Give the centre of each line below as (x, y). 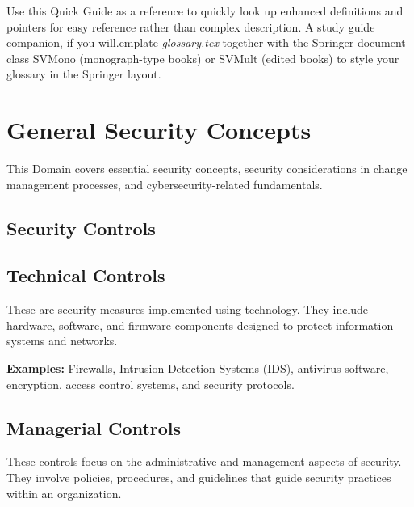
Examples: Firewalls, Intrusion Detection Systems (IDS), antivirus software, (198, 368)
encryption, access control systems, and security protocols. (151, 384)
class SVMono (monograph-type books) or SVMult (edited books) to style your (203, 58)
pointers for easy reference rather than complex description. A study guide (191, 26)
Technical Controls (86, 275)
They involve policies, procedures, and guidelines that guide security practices (199, 477)
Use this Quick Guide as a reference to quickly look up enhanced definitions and (205, 11)
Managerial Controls (94, 427)
